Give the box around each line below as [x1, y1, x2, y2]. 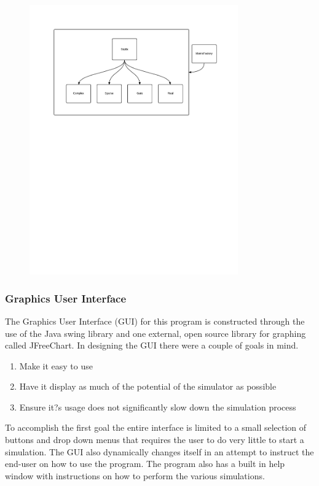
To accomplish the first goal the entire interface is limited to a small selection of [5, 421, 307, 434]
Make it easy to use [19, 359, 93, 372]
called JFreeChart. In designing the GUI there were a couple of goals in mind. [5, 339, 299, 352]
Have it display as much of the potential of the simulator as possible [19, 380, 277, 393]
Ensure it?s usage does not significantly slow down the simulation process [19, 400, 296, 413]
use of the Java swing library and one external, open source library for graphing [5, 326, 306, 339]
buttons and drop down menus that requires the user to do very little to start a [5, 433, 304, 446]
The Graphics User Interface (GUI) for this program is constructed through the [5, 314, 305, 327]
